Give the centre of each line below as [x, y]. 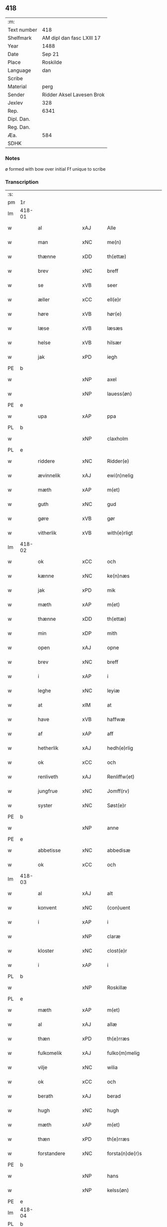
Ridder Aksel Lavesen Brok [73, 94]
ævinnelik [49, 476]
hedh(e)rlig [120, 748]
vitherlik [47, 533]
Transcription [22, 182]
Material [17, 86]
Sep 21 [51, 54]
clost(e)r [117, 951]
